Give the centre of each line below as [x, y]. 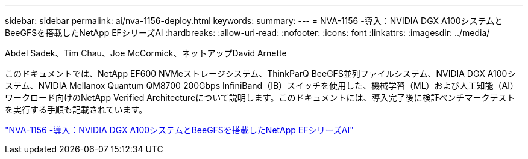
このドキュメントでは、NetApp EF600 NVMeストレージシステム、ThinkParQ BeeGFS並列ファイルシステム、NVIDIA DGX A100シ [260, 73]
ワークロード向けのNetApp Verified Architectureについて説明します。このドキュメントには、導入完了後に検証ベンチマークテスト [260, 97]
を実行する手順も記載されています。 [76, 109]
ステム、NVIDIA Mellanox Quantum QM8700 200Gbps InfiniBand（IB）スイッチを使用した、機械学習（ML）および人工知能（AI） [262, 85]
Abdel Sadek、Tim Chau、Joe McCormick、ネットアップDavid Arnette [146, 53]
